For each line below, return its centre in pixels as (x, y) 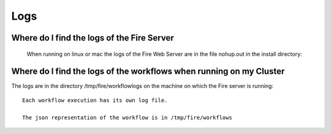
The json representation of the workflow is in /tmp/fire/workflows (127, 117)
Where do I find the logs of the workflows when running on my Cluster (148, 72)
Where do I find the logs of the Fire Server (93, 38)
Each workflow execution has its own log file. (95, 100)
